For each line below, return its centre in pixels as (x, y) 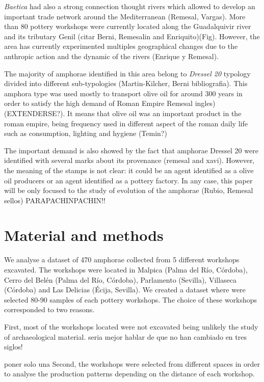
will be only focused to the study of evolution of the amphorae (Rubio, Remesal (129, 190)
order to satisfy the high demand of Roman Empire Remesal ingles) (110, 103)
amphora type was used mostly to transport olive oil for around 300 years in (123, 93)
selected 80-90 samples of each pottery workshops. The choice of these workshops (131, 299)
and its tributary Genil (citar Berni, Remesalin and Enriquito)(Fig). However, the (132, 36)
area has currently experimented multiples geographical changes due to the (121, 46)
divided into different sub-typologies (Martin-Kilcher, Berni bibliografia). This (126, 83)
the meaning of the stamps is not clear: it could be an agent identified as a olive (129, 170)
